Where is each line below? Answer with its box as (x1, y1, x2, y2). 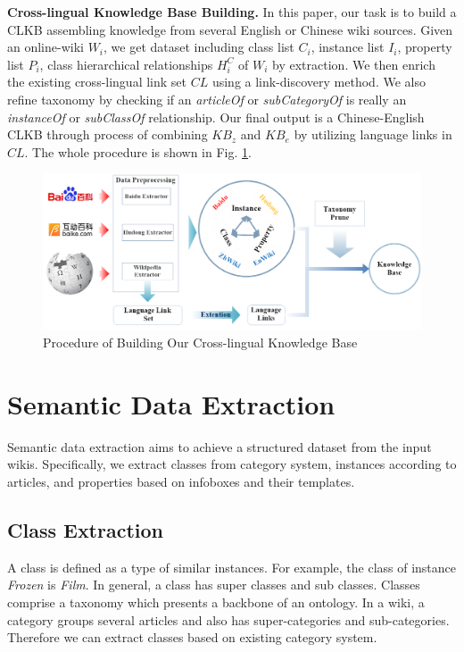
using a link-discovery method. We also (211, 72, 426, 91)
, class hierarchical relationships (39, 54, 213, 73)
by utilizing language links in (294, 125, 452, 144)
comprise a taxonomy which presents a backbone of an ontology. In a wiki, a (7, 592, 425, 611)
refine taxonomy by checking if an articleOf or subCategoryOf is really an (7, 89, 407, 108)
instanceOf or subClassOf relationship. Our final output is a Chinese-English (7, 107, 425, 126)
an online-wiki (7, 38, 84, 56)
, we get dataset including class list (104, 38, 294, 56)
